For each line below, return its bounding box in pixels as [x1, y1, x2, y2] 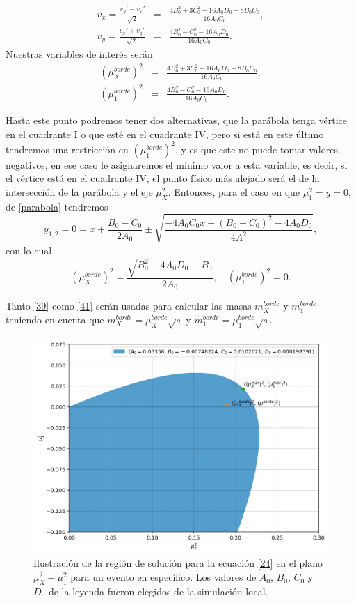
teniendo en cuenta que [6, 312, 104, 327]
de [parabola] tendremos [6, 199, 108, 213]
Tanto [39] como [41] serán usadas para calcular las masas [6, 298, 252, 313]
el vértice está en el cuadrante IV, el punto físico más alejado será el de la [6, 171, 320, 185]
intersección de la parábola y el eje [6, 184, 153, 199]
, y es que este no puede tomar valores [175, 142, 338, 156]
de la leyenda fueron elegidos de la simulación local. [48, 583, 268, 598]
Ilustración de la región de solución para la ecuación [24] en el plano [33, 556, 323, 570]
